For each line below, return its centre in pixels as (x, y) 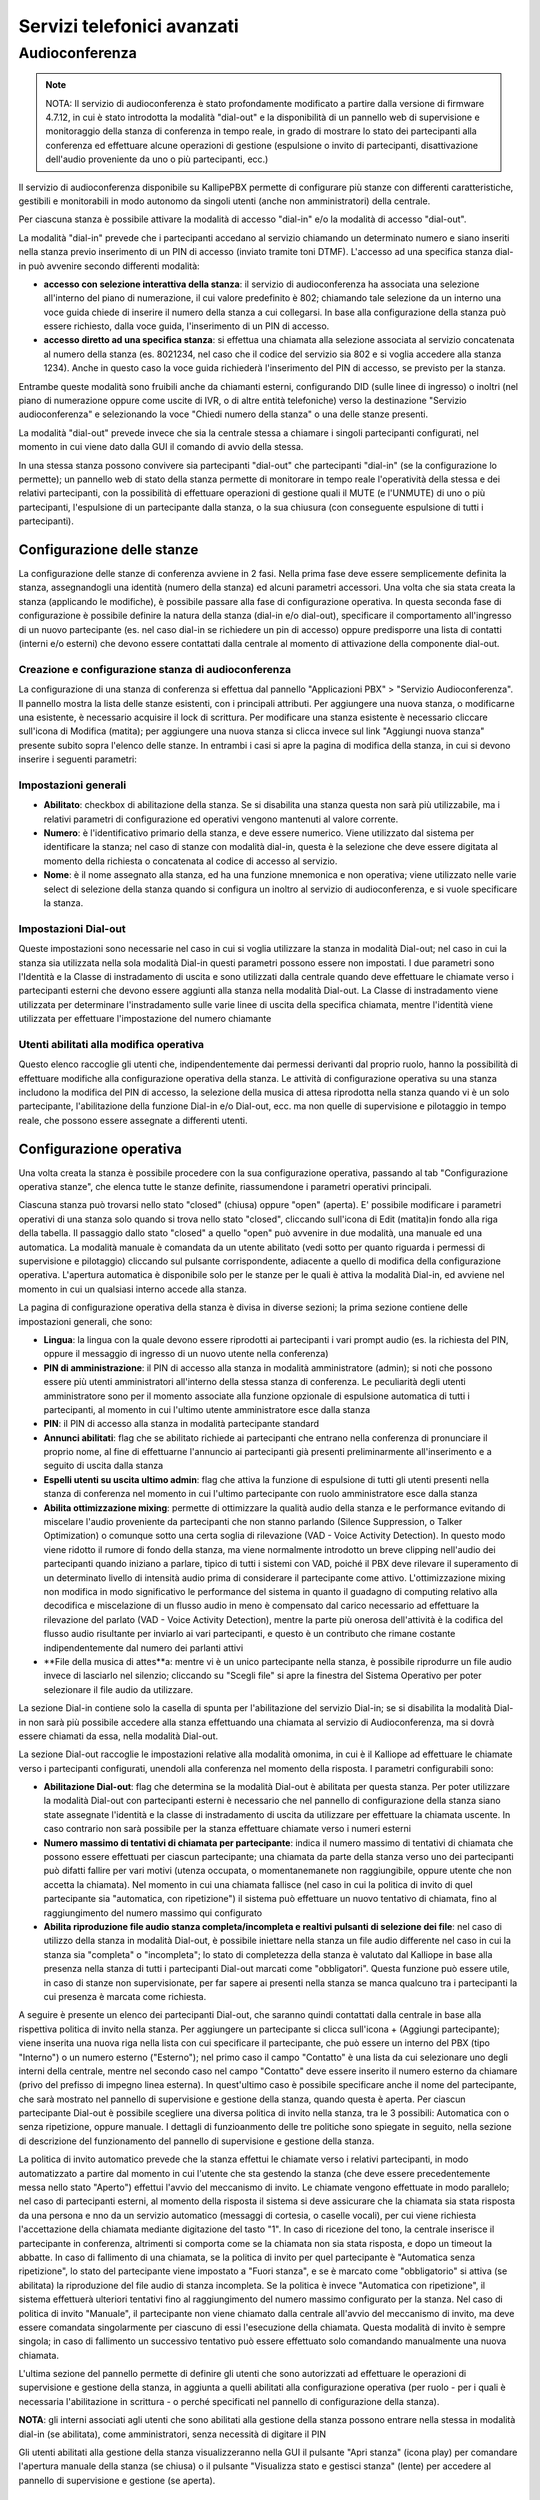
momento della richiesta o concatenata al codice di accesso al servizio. (190, 861)
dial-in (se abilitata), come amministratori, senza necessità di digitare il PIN (172, 2434)
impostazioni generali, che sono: (85, 1321)
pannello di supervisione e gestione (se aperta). (117, 2480)
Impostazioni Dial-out (72, 928)
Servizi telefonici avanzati (128, 26)
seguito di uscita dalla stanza (103, 1466)
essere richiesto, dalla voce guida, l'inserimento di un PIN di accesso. (186, 326)
